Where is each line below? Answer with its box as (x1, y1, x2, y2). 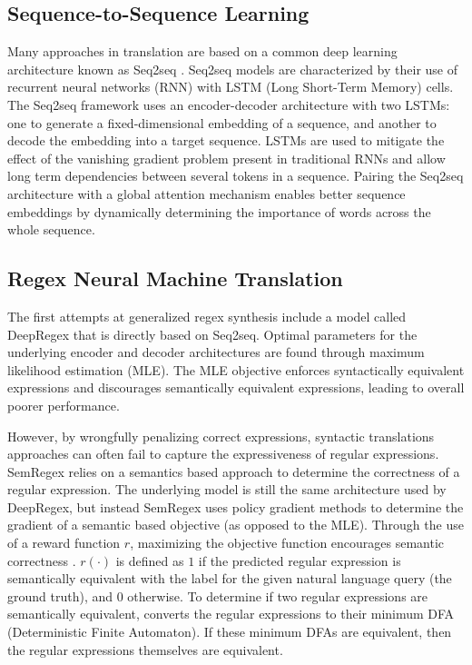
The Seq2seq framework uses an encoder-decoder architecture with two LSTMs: (7, 94, 450, 114)
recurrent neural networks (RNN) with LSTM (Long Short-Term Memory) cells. (7, 77, 454, 96)
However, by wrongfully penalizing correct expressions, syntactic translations (7, 426, 435, 445)
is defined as (115, 551, 184, 570)
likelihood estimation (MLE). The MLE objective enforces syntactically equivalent (7, 360, 465, 379)
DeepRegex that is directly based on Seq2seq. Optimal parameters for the (7, 324, 418, 343)
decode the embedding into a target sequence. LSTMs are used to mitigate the (7, 131, 445, 150)
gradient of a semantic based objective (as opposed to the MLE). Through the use (7, 515, 464, 534)
